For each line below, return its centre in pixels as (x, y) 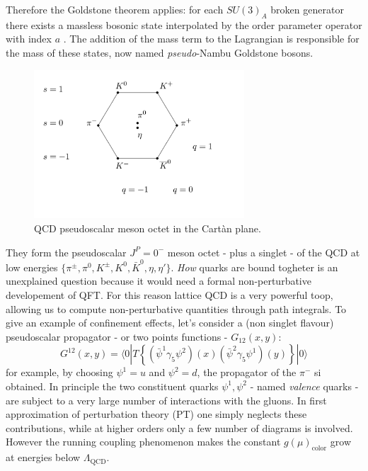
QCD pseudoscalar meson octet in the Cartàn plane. (148, 228)
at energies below (43, 457)
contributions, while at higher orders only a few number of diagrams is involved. (179, 427)
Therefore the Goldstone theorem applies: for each (115, 9)
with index (29, 39)
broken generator (307, 9)
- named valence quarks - (304, 386)
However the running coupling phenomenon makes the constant (143, 442)
